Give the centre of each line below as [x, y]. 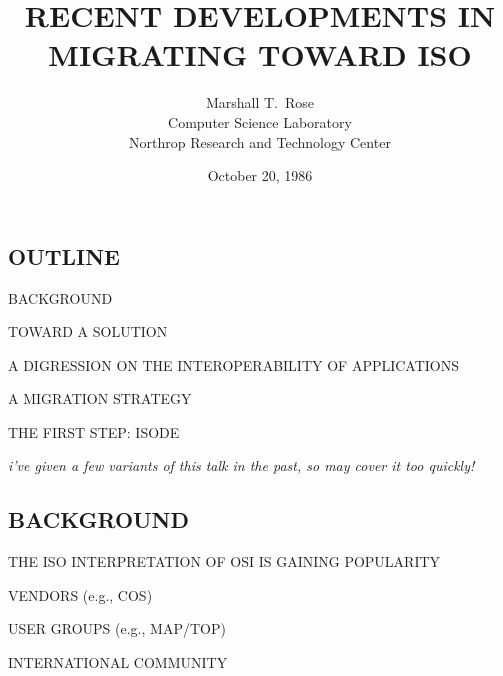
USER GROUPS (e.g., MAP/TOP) [117, 628]
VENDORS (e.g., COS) [80, 594]
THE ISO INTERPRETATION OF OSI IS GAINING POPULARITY [224, 561]
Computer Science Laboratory [260, 121]
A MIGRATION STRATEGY [100, 398]
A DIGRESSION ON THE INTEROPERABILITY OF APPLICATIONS [234, 364]
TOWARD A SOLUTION [88, 331]
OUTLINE [64, 255]
